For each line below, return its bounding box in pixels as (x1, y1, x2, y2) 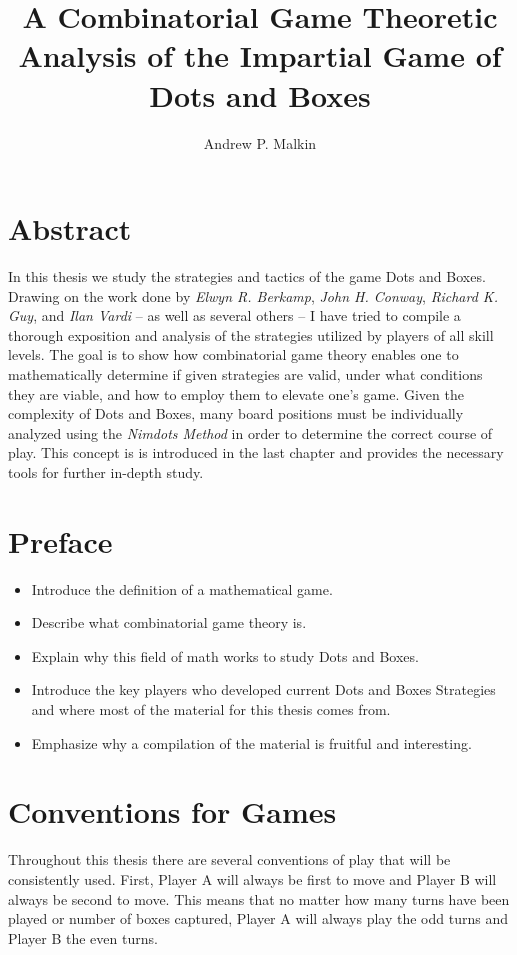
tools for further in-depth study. (8, 461, 204, 482)
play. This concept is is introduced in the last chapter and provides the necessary (8, 442, 504, 463)
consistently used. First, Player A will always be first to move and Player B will (8, 868, 497, 889)
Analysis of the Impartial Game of (18, 35, 502, 76)
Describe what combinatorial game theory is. (31, 612, 307, 633)
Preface (8, 520, 113, 561)
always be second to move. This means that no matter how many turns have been (8, 888, 510, 909)
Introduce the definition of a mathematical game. (31, 578, 333, 599)
